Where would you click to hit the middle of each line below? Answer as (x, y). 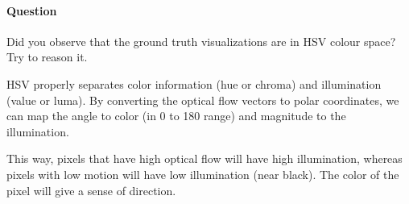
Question (32, 10)
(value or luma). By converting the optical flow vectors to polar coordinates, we (203, 100)
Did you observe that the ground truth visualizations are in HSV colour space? (201, 41)
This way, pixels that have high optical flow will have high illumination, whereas (204, 158)
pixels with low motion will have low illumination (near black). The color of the (203, 174)
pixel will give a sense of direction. (91, 190)
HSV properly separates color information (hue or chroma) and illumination (194, 83)
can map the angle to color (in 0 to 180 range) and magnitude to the (176, 116)
